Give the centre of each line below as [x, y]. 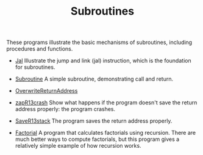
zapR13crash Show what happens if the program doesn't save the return [106, 103]
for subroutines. [35, 67]
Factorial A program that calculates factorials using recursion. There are [105, 133]
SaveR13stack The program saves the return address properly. [94, 121]
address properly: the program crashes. [65, 109]
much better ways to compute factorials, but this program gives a [97, 139]
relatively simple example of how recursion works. [78, 146]
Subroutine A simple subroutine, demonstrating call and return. [94, 79]
